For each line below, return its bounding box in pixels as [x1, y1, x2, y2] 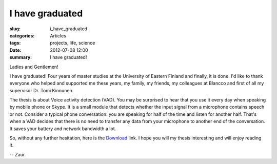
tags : [9, 40, 21, 46]
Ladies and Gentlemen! [9, 64, 58, 70]
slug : [9, 26, 21, 32]
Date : [9, 47, 22, 53]
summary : [9, 54, 32, 60]
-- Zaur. [9, 151, 26, 157]
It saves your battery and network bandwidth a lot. [9, 126, 116, 132]
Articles [50, 32, 67, 38]
